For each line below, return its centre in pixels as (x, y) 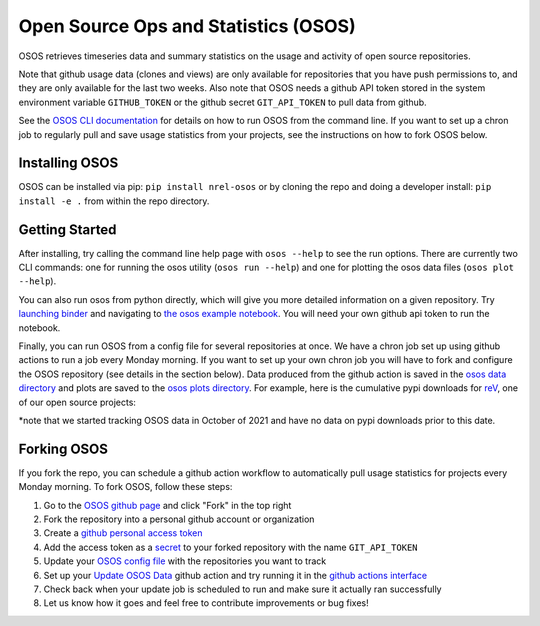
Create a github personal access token (123, 533)
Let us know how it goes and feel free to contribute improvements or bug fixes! (206, 603)
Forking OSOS (63, 448)
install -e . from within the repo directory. (114, 201)
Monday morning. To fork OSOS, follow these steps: (125, 487)
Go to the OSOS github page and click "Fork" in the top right (167, 505)
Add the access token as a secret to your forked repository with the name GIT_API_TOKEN (230, 547)
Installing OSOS (68, 163)
